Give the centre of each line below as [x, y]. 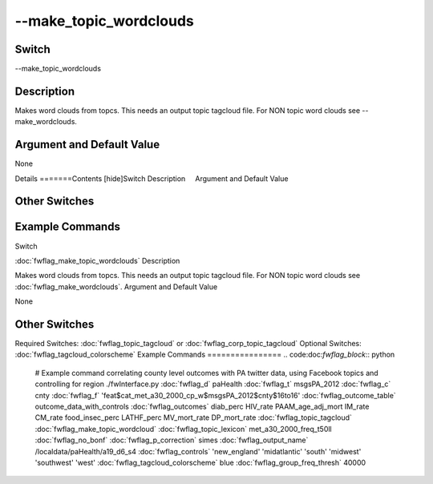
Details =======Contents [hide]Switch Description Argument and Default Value [152, 178]
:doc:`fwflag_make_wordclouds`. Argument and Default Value [116, 286]
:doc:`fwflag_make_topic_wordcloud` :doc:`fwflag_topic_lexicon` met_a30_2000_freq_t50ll [183, 429]
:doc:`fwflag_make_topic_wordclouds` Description [97, 260]
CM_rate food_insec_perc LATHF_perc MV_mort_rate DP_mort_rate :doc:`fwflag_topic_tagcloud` [194, 417]
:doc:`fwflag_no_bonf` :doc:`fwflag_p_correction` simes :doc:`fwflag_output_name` [172, 440]
